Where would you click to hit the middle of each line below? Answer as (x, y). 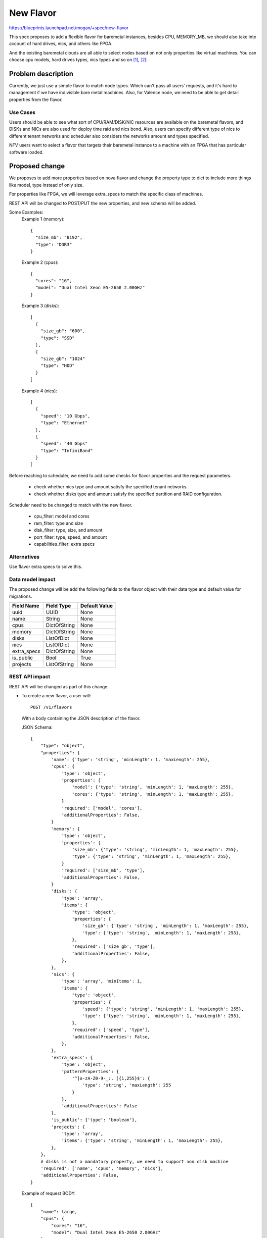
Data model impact (32, 579)
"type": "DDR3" (54, 244)
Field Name (26, 606)
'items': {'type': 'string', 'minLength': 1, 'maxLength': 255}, (142, 1141)
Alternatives (24, 557)
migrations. (21, 596)
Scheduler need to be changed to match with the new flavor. (71, 505)
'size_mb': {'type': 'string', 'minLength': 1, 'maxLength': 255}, (156, 850)
